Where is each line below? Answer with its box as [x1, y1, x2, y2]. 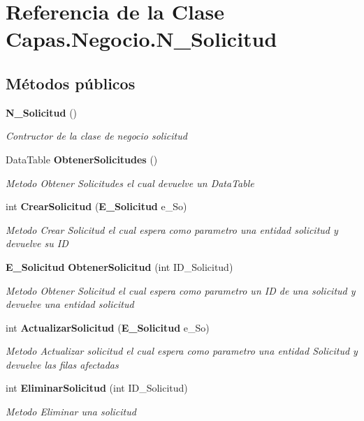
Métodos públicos [6, 72, 136, 94]
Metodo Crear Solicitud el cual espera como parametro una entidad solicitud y [6, 222, 338, 237]
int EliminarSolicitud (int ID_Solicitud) [6, 381, 188, 395]
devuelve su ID [6, 236, 68, 251]
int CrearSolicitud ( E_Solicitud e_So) [6, 199, 187, 214]
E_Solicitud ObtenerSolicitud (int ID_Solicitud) [6, 259, 233, 274]
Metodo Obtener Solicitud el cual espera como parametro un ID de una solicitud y [6, 283, 356, 297]
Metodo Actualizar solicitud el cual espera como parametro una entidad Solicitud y [6, 344, 358, 358]
